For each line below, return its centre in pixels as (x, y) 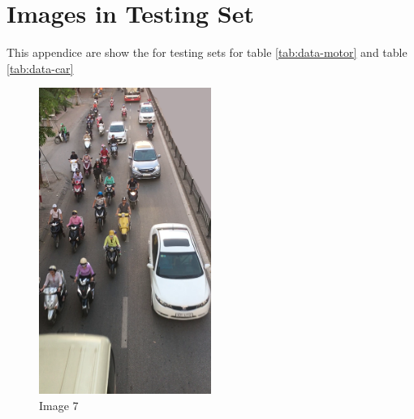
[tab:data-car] (40, 68)
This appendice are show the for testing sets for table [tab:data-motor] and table (207, 52)
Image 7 (59, 405)
